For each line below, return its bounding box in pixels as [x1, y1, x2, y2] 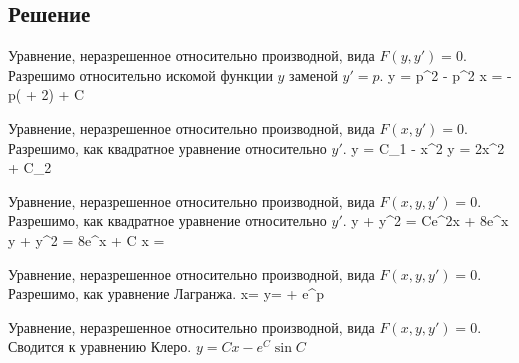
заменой [289, 64, 338, 85]
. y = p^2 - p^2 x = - [379, 64, 512, 85]
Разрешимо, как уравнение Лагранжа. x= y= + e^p [8, 283, 324, 304]
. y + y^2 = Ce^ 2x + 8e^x [342, 210, 509, 231]
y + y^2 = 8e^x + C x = [8, 229, 165, 250]
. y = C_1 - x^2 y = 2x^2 [342, 137, 505, 158]
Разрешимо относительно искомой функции [8, 64, 273, 85]
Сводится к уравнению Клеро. [8, 336, 192, 357]
